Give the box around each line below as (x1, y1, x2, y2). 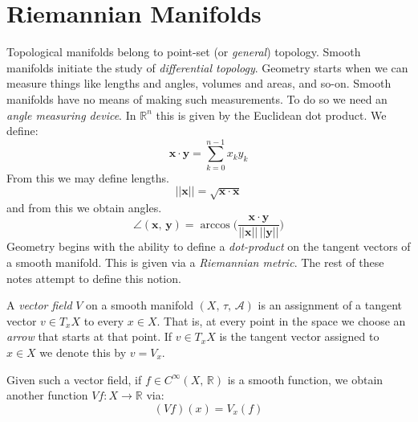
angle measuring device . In (6, 106, 136, 123)
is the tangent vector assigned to (219, 328, 379, 345)
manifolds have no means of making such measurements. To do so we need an (6, 90, 388, 107)
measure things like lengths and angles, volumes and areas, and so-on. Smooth (6, 75, 392, 92)
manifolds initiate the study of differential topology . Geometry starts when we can (6, 59, 408, 76)
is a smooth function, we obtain (227, 371, 384, 387)
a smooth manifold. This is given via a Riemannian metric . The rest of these (6, 254, 384, 271)
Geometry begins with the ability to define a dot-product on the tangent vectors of (6, 238, 411, 255)
